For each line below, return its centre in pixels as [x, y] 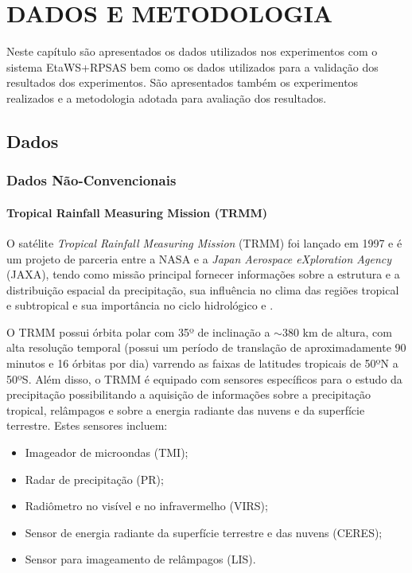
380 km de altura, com [337, 331]
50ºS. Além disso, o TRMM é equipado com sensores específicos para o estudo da [204, 378]
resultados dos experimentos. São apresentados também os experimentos [183, 82]
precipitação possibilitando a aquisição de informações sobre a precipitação [189, 394]
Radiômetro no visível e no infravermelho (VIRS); [146, 506]
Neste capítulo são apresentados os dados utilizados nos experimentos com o [192, 51]
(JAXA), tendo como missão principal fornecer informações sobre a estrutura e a [203, 274]
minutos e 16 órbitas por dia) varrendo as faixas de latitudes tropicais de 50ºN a [202, 363]
